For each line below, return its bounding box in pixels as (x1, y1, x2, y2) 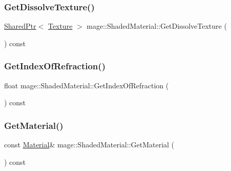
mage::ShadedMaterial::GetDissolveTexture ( (87, 21, 227, 31)
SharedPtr (4, 21, 36, 31)
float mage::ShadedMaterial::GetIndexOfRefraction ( (4, 80, 169, 90)
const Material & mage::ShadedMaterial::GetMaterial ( (4, 139, 175, 150)
